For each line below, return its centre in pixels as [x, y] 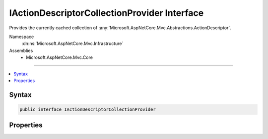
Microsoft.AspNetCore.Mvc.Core [59, 57]
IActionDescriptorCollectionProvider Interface [106, 13]
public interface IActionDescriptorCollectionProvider [88, 109]
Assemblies [21, 50]
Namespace [22, 37]
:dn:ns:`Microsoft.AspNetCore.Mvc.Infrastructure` [72, 44]
